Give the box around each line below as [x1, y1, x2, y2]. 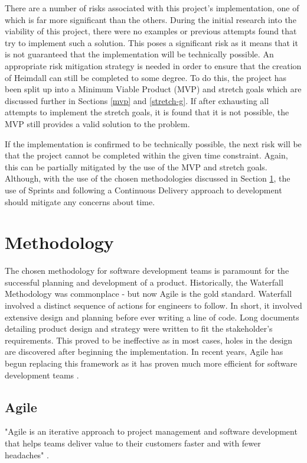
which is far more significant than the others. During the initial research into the [5, 13, 296, 25]
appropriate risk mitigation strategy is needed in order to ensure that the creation [5, 59, 302, 72]
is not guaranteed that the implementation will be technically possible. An [5, 48, 274, 60]
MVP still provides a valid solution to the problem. [5, 117, 190, 129]
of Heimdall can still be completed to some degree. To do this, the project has [5, 71, 287, 83]
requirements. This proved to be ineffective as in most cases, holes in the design [5, 334, 293, 346]
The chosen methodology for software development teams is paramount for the [5, 264, 289, 277]
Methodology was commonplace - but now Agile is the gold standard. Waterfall [5, 287, 292, 300]
